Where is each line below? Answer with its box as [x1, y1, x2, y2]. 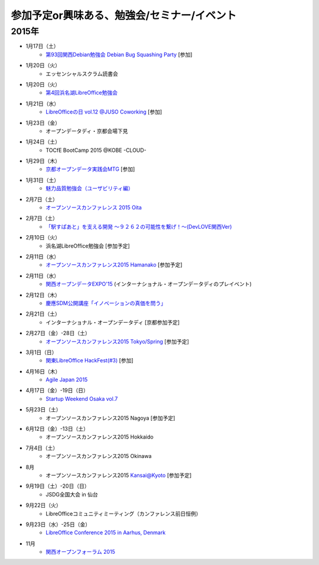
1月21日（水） [25, 100, 59, 107]
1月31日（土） [25, 176, 60, 183]
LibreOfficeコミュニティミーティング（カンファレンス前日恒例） [45, 510, 201, 517]
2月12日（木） [25, 291, 60, 298]
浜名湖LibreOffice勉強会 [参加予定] [45, 242, 130, 249]
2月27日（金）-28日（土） [25, 330, 91, 337]
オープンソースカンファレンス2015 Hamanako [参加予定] [45, 261, 183, 268]
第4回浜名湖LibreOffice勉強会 [45, 89, 118, 96]
